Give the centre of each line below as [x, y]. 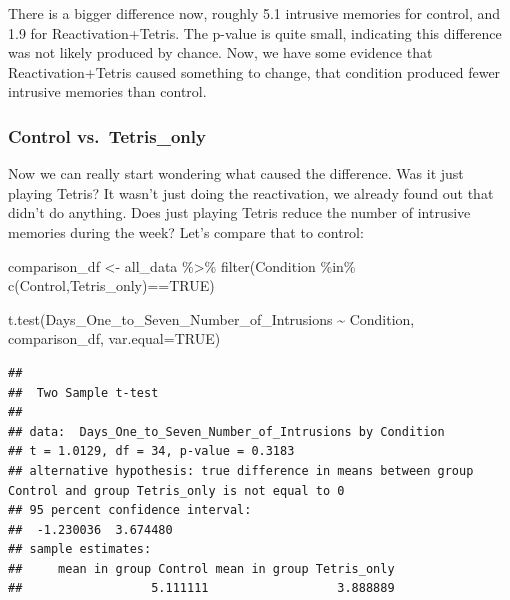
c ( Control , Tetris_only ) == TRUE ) [111, 285]
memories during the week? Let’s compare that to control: [186, 231]
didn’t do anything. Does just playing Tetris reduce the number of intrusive [239, 212]
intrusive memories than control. [107, 91]
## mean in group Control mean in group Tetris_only [201, 568]
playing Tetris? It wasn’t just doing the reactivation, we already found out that [251, 192]
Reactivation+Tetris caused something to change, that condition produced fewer [254, 71]
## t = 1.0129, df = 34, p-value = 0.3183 [151, 451]
